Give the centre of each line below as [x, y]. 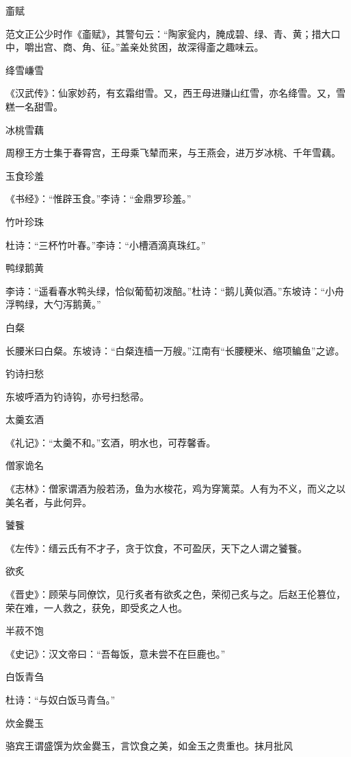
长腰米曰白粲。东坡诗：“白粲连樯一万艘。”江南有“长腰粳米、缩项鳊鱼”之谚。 [175, 350]
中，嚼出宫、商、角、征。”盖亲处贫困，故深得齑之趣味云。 [135, 47]
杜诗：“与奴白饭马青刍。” [61, 699]
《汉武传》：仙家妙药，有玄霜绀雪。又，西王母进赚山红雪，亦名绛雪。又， [171, 93]
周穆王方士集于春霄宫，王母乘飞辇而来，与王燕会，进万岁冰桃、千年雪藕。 [173, 153]
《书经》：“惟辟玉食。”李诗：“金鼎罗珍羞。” [99, 199]
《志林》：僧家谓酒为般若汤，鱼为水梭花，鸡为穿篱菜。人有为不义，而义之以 [175, 489]
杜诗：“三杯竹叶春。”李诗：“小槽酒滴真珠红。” [106, 244]
